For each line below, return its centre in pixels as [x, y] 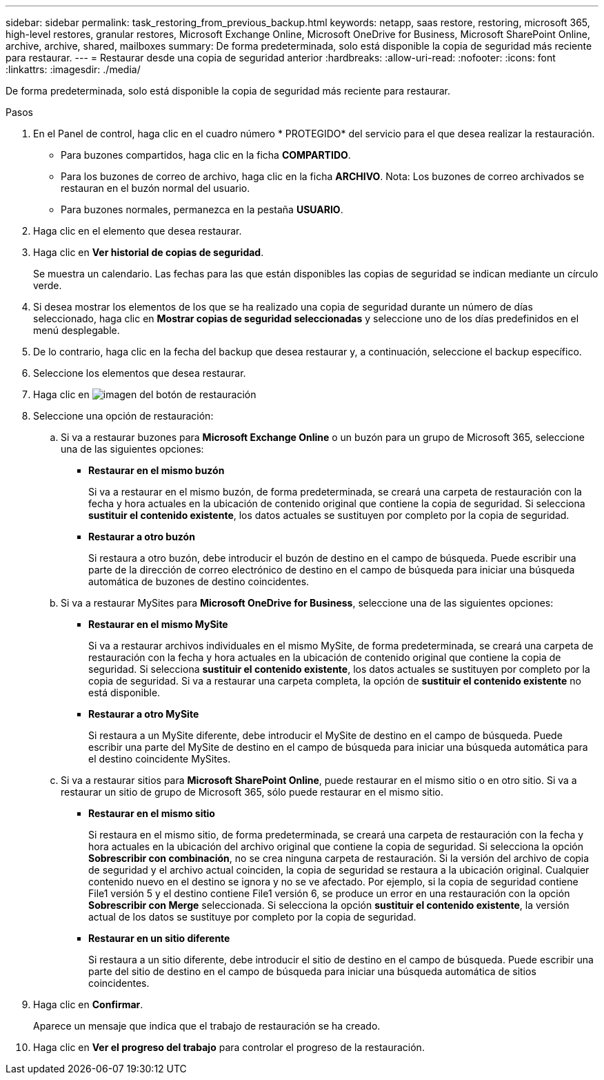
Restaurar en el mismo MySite [158, 624]
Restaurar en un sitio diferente [159, 938]
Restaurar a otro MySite [144, 714]
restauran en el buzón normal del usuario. [155, 188]
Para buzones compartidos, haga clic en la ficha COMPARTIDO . [206, 155]
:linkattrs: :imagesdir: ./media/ [73, 69]
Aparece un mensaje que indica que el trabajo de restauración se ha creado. [207, 1026]
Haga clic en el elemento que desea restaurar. [138, 231]
